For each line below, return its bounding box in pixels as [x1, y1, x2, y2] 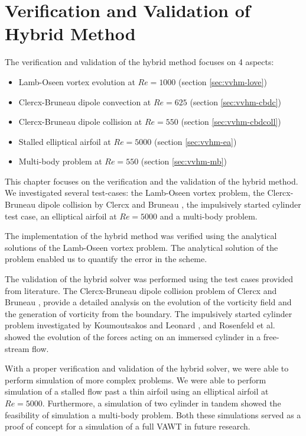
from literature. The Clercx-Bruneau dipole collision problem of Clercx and [5, 284, 277, 296]
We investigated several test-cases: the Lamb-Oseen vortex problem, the [5, 186, 265, 199]
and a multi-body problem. [159, 209, 258, 222]
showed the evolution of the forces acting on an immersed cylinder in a [5, 331, 261, 343]
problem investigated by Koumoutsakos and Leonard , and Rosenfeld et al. [5, 319, 275, 331]
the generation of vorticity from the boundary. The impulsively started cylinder [5, 307, 292, 319]
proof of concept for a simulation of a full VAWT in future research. [5, 420, 250, 432]
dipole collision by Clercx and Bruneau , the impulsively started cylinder [38, 198, 301, 211]
